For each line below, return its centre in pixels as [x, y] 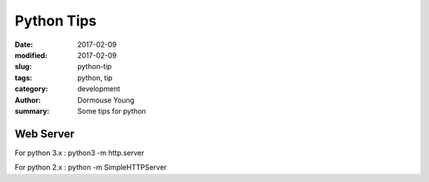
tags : [23, 77]
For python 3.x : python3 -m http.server [79, 153]
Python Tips [56, 21]
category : [31, 89]
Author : [28, 100]
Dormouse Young [106, 100]
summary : [32, 110]
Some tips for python [112, 110]
